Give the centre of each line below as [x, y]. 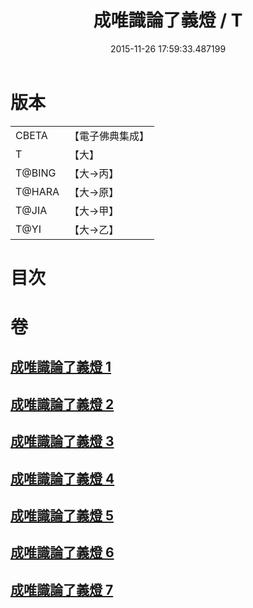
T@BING [36, 173]
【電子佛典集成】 [109, 136]
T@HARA [37, 191]
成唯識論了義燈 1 [61, 367]
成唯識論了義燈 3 [62, 441]
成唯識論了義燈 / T [168, 20]
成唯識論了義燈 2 [62, 404]
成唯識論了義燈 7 [62, 589]
